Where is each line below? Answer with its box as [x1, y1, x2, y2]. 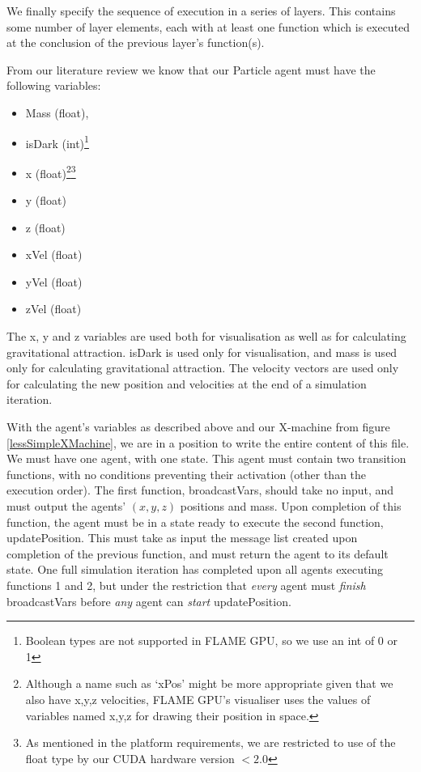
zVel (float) [25, 300, 82, 317]
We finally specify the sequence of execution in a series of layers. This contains [6, 2, 396, 19]
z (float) [25, 218, 66, 235]
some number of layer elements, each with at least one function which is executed [6, 18, 410, 35]
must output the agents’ [6, 497, 126, 514]
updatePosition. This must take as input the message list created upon [6, 529, 358, 546]
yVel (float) [25, 273, 83, 290]
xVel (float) [25, 246, 83, 263]
